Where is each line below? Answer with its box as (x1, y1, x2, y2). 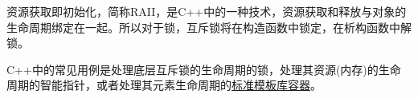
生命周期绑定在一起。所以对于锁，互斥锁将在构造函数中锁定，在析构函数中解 (6, 18, 412, 35)
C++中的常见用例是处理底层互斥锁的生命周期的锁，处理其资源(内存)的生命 (6, 61, 401, 77)
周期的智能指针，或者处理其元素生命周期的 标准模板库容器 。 (6, 76, 322, 93)
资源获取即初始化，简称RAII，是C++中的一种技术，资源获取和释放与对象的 (6, 3, 407, 19)
